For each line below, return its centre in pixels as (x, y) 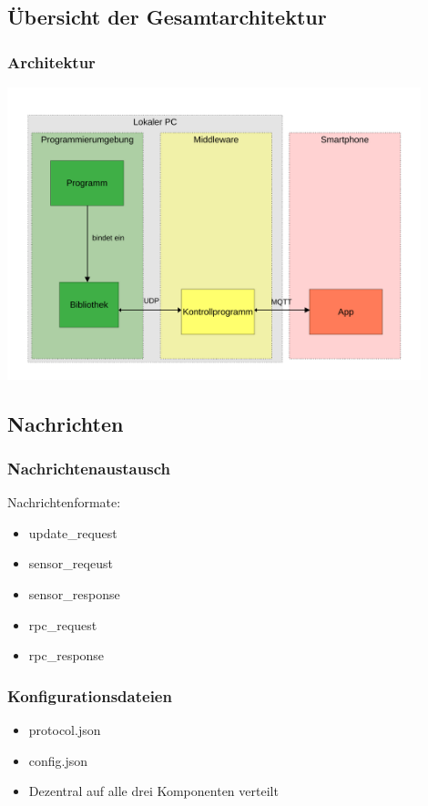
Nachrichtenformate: (64, 502)
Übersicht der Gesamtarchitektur (167, 17)
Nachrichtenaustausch (89, 468)
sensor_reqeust (71, 563)
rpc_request (63, 624)
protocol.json (65, 730)
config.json (58, 760)
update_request (73, 532)
